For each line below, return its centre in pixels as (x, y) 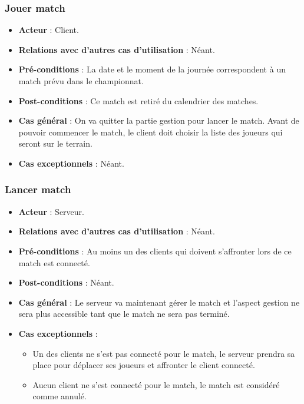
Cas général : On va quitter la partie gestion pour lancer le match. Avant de (159, 120)
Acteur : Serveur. (51, 211)
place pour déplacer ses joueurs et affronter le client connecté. (144, 365)
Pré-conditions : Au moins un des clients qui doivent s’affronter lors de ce (155, 251)
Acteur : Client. (49, 30)
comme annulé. (60, 396)
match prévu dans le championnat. (81, 81)
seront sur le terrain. (55, 143)
